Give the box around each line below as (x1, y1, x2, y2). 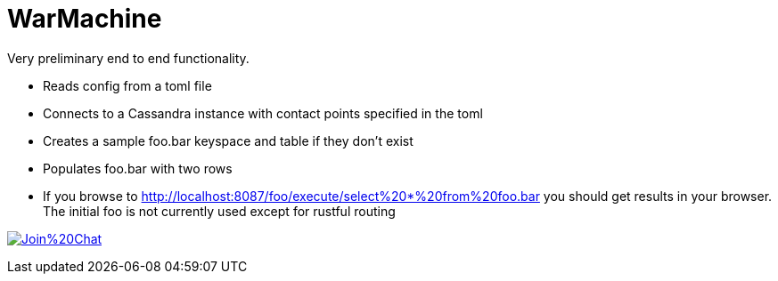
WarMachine (7, 4, 162, 34)
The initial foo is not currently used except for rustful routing (43, 203, 396, 219)
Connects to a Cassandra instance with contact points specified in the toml (43, 105, 483, 121)
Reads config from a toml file (43, 77, 212, 93)
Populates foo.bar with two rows (43, 160, 233, 176)
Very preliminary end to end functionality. (7, 50, 250, 66)
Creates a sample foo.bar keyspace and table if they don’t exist (43, 132, 414, 149)
